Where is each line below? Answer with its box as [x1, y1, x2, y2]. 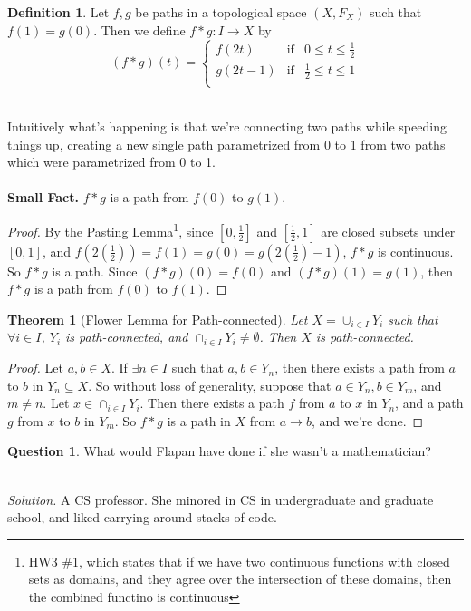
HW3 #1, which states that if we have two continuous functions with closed [28, 551, 450, 570]
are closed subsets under [321, 221, 456, 240]
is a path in [167, 411, 231, 430]
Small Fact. [7, 188, 79, 207]
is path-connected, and [65, 327, 188, 346]
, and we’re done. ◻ [311, 411, 424, 430]
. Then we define [93, 20, 186, 39]
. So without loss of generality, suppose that [88, 375, 332, 394]
